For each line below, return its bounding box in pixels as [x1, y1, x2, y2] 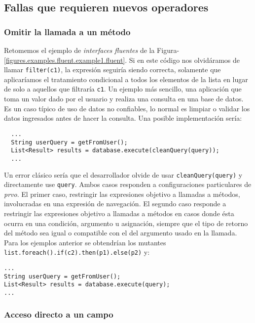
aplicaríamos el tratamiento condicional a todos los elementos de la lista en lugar [4, 74, 248, 84]
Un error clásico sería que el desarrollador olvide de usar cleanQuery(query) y [4, 169, 243, 180]
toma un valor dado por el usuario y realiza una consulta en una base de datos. [4, 93, 244, 104]
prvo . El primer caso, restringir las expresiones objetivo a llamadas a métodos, [4, 188, 240, 199]
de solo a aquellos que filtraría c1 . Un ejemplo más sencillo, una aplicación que [4, 84, 242, 94]
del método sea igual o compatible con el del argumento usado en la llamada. [4, 228, 237, 238]
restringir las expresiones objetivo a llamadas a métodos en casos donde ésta [4, 208, 234, 218]
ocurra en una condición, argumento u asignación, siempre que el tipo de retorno [4, 218, 248, 228]
